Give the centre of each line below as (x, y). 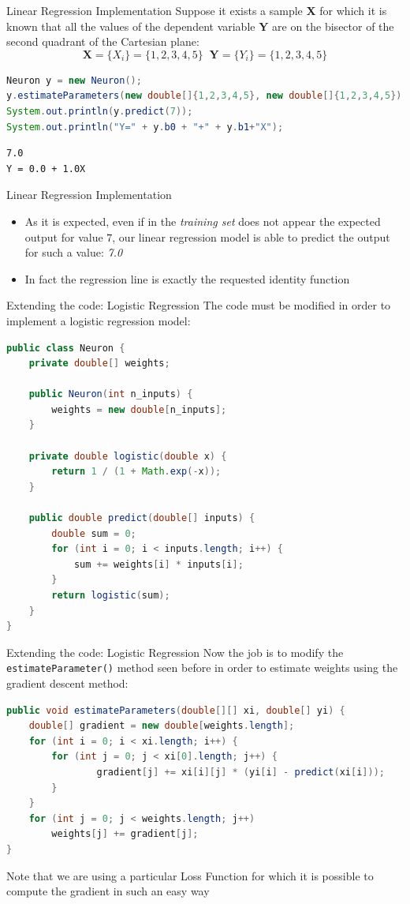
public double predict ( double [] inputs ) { (142, 518)
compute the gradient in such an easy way (108, 891)
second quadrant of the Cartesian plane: (103, 41)
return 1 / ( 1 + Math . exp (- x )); (136, 472)
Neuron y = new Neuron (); (74, 80)
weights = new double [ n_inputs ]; (139, 409)
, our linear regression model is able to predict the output (251, 236)
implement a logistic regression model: (99, 320)
